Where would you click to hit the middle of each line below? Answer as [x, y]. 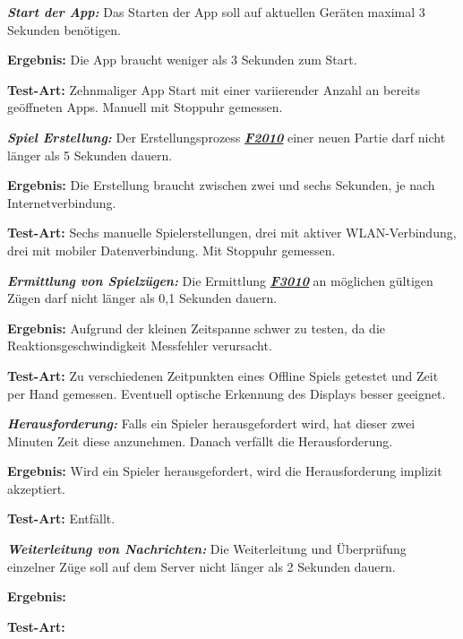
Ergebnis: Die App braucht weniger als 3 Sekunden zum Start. [182, 60]
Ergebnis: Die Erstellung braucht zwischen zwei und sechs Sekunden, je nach [221, 185]
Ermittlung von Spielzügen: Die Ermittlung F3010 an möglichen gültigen [220, 280]
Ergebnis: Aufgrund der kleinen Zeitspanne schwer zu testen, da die [197, 328]
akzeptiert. [36, 488]
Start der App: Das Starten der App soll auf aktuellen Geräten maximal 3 [216, 12]
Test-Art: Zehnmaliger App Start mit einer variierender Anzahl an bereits [214, 89]
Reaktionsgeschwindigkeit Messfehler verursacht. [140, 345]
